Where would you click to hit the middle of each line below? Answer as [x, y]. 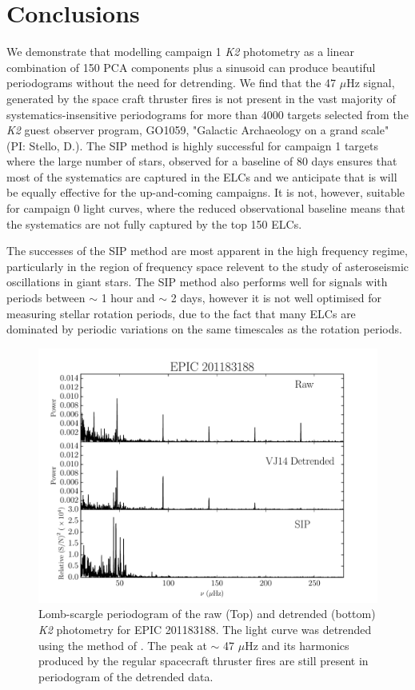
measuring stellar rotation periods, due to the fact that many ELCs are [181, 313]
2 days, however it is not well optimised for [276, 298]
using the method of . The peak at [123, 645]
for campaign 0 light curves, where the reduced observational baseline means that [206, 208]
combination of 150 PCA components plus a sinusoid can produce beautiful [191, 67]
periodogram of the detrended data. [126, 676]
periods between [46, 298]
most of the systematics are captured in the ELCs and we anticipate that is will [202, 176]
